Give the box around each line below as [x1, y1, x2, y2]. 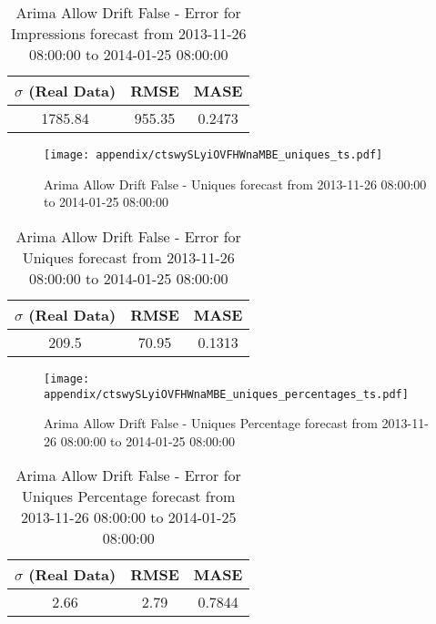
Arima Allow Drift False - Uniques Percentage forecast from [44, 414, 378, 433]
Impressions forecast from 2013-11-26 [10, 23, 247, 44]
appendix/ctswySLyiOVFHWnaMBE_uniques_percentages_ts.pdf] [44, 387, 409, 401]
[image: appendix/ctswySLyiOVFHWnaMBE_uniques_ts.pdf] [44, 148, 383, 161]
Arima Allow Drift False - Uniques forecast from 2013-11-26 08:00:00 [44, 174, 427, 193]
